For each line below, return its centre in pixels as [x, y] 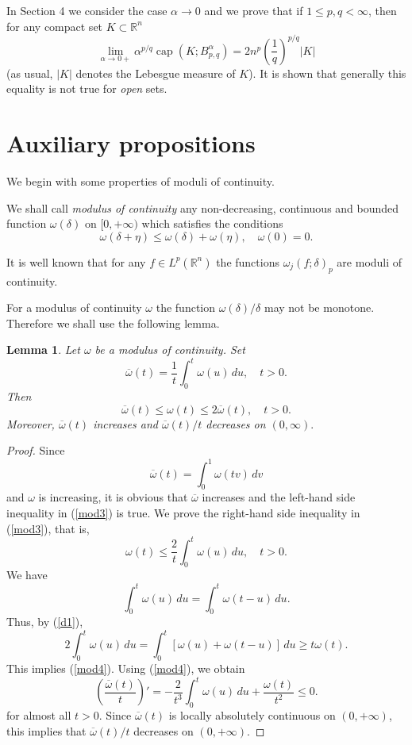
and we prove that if [254, 10]
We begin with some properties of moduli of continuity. [141, 181]
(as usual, [30, 73]
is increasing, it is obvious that [113, 497]
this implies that [46, 730]
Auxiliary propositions [131, 143]
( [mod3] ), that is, [48, 528]
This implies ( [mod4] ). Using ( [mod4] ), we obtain [126, 668]
